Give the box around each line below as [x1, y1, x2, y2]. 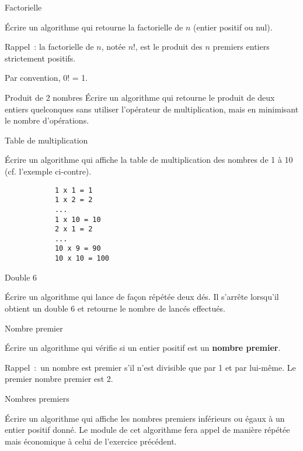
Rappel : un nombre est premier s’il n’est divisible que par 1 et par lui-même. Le [5, 361, 296, 373]
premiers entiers [213, 40, 270, 53]
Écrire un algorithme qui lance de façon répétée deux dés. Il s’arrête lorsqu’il [5, 291, 279, 303]
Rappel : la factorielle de [5, 40, 94, 53]
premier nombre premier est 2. [5, 373, 113, 385]
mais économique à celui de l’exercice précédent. [5, 435, 177, 447]
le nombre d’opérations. [5, 114, 89, 127]
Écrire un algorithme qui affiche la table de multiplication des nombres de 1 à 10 [5, 153, 293, 166]
